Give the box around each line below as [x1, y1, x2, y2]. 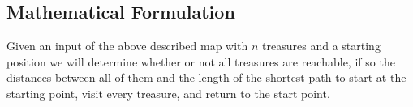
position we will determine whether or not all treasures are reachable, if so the [6, 53, 395, 70]
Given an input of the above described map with [6, 37, 248, 54]
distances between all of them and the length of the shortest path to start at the [6, 69, 407, 86]
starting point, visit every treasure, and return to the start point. [6, 84, 330, 101]
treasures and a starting [262, 37, 381, 54]
